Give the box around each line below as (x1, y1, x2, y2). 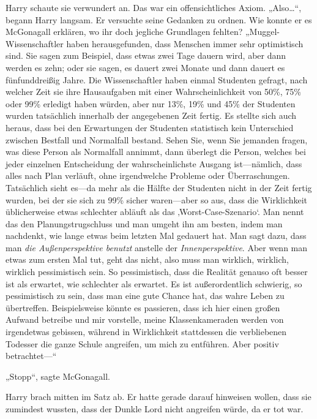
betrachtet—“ (6, 349, 57, 362)
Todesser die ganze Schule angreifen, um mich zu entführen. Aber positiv (6, 337, 279, 350)
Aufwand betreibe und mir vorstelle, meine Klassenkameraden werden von (6, 313, 284, 326)
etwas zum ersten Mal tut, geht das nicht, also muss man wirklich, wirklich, (6, 253, 289, 266)
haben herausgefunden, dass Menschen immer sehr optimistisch (66, 37, 304, 50)
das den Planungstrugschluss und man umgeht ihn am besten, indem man (6, 217, 283, 230)
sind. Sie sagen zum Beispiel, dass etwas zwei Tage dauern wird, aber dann (6, 49, 286, 62)
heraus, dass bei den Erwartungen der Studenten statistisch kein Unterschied (6, 121, 294, 134)
